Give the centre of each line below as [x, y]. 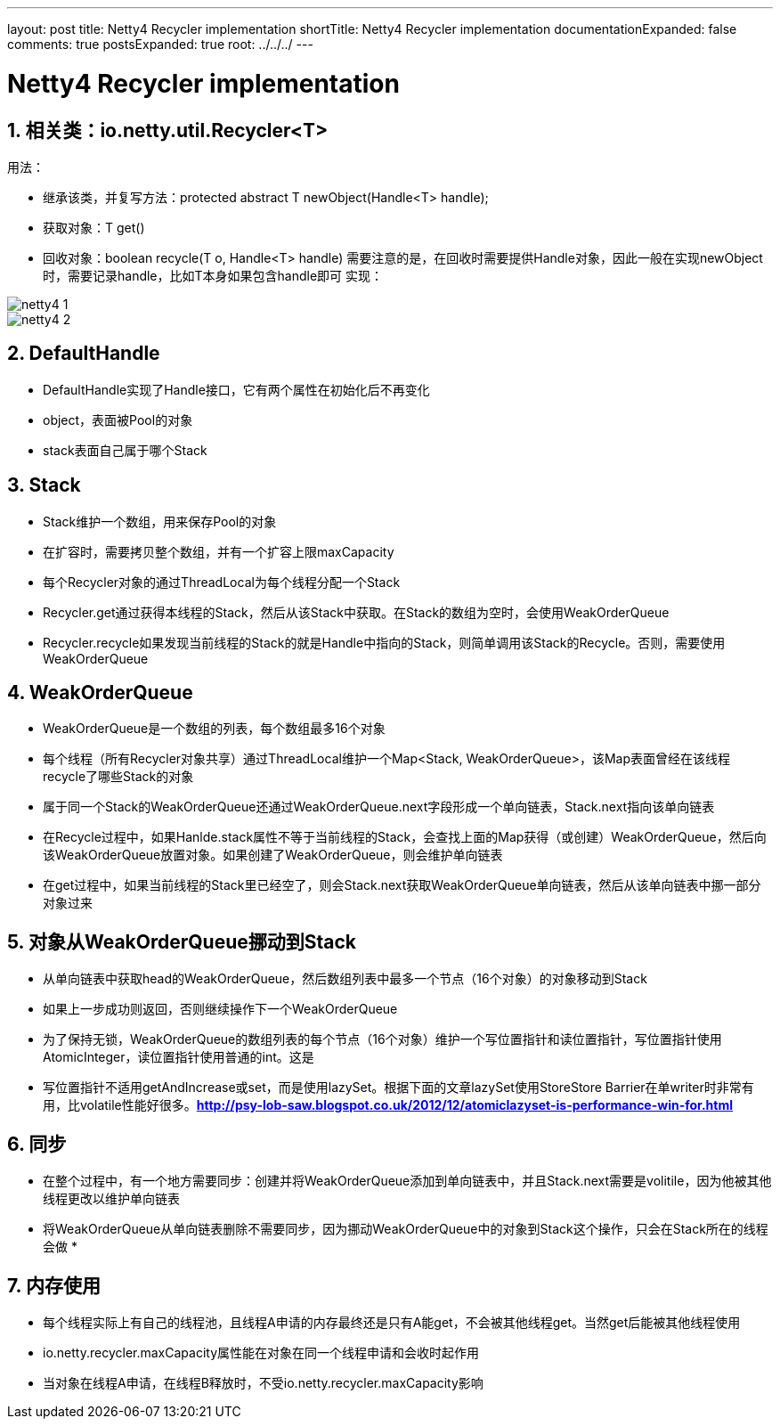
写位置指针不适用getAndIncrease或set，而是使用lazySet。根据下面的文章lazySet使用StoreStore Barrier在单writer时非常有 [398, 1088]
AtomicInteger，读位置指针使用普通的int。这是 [179, 1057]
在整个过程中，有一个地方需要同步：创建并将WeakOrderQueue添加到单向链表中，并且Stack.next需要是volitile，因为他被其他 [407, 1181]
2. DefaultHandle [84, 354]
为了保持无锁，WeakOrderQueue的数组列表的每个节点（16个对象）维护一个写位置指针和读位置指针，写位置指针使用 [382, 1039]
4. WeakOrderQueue [100, 693]
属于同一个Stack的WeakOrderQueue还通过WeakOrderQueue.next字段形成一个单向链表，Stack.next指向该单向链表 [379, 807]
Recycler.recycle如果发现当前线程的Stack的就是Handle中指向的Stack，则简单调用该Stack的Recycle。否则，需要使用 [384, 642]
